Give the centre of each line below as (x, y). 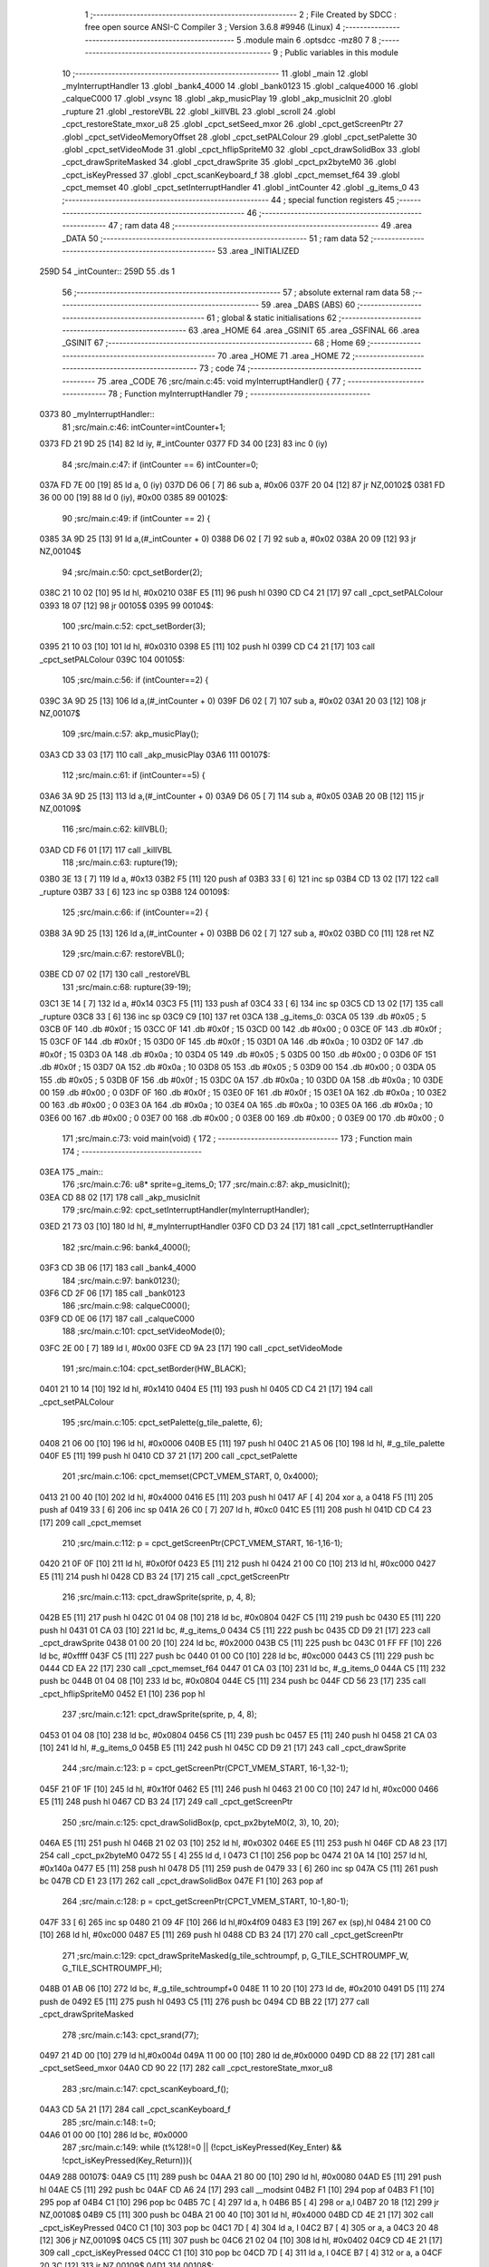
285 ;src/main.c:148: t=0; (109, 2122)
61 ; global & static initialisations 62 (272, 317)
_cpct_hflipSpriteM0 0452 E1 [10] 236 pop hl (122, 1693)
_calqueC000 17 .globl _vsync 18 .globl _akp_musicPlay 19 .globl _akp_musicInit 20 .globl (227, 99)
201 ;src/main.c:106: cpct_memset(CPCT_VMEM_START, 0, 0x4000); (190, 1476)
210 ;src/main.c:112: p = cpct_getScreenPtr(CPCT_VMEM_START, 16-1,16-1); (202, 1542)
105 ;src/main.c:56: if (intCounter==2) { (135, 680)
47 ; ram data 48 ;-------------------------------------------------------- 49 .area (260, 226)
